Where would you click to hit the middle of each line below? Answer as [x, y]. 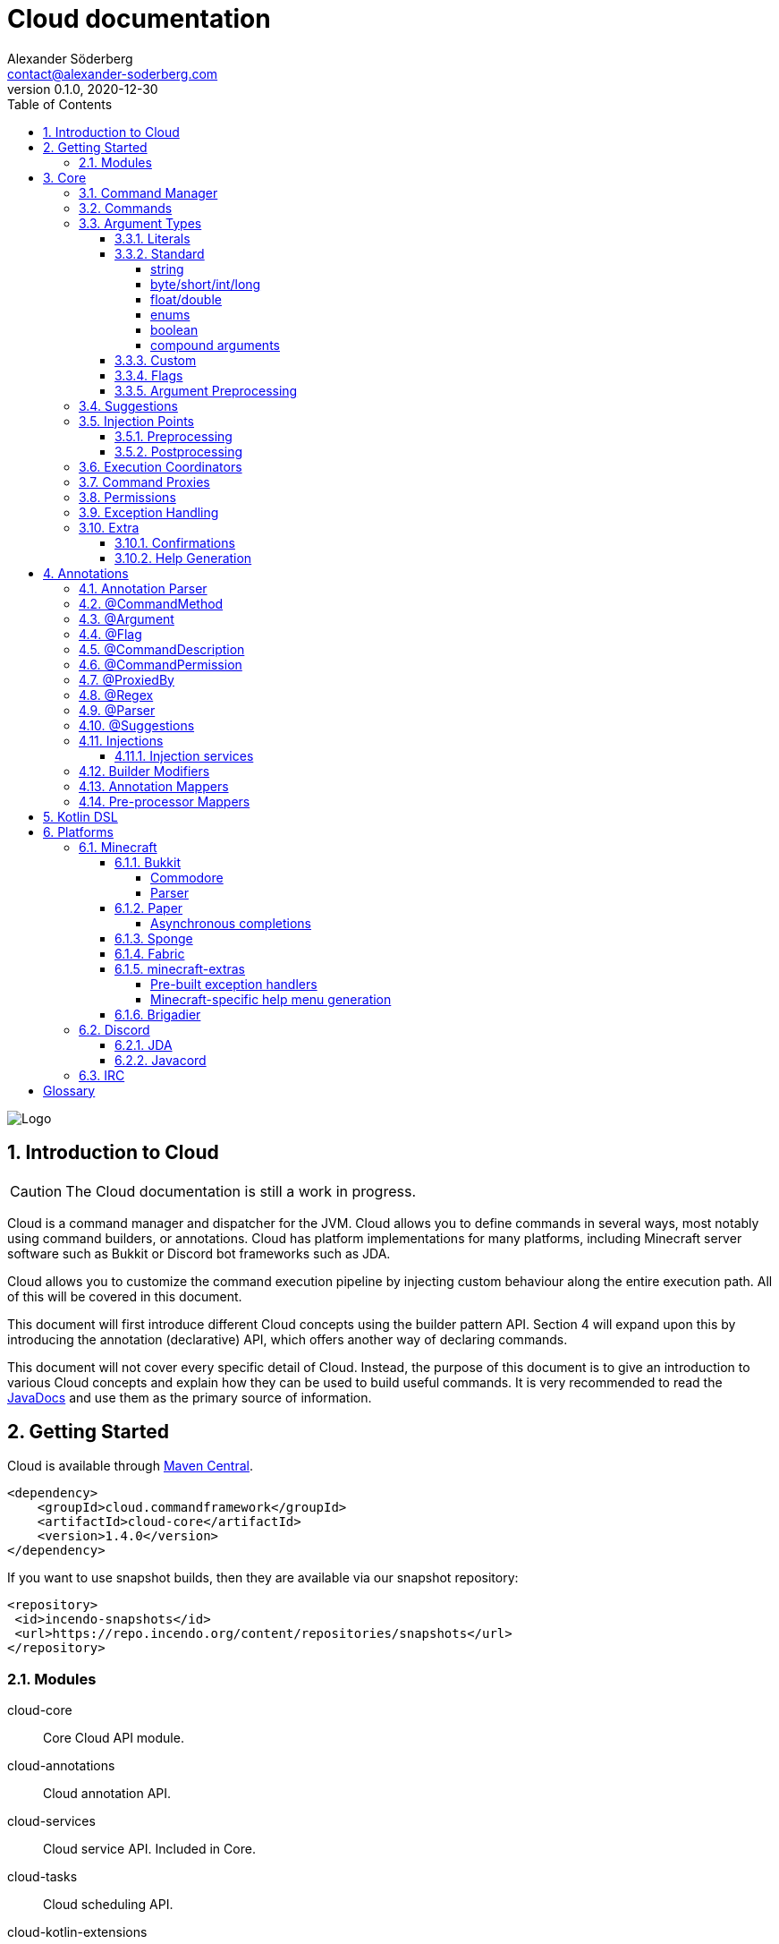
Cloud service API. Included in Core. [149, 1849]
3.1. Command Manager [148, 192]
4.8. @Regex [116, 695]
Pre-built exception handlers [234, 984]
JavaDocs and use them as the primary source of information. [190, 1397]
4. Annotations [86, 573]
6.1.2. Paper [149, 908]
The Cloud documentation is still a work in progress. [241, 1191]
